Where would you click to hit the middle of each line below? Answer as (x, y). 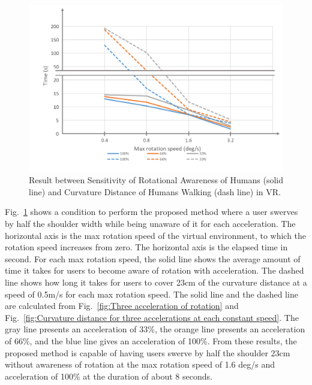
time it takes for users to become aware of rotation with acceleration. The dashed (154, 270)
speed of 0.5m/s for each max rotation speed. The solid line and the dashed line (151, 294)
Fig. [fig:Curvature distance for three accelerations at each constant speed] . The (152, 317)
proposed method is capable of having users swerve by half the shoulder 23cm (148, 352)
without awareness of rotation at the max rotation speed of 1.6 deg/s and (140, 364)
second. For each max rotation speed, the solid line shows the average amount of (153, 258)
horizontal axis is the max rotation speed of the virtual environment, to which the (156, 235)
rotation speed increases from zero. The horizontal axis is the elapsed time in (146, 247)
